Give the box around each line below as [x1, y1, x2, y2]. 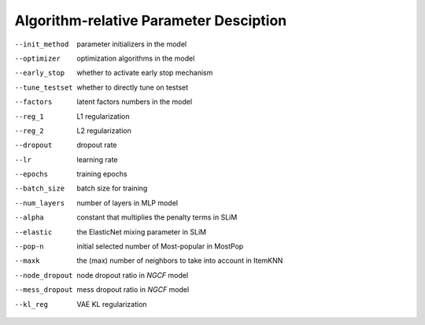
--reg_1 [14, 112, 45, 121]
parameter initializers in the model [76, 39, 187, 49]
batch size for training [76, 183, 148, 193]
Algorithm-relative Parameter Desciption [14, 12, 287, 29]
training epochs [76, 169, 128, 179]
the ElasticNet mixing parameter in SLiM [76, 227, 207, 236]
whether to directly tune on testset [76, 83, 189, 92]
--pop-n [14, 242, 45, 251]
